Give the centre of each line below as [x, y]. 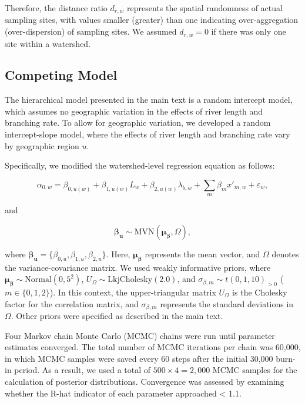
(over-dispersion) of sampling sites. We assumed [91, 31]
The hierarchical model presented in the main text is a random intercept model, [149, 100]
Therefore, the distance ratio [56, 8]
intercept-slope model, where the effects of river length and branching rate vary [148, 134]
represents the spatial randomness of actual [205, 8]
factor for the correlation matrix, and [72, 303]
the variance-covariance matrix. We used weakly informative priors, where [138, 267]
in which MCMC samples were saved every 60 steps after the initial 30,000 [139, 358]
